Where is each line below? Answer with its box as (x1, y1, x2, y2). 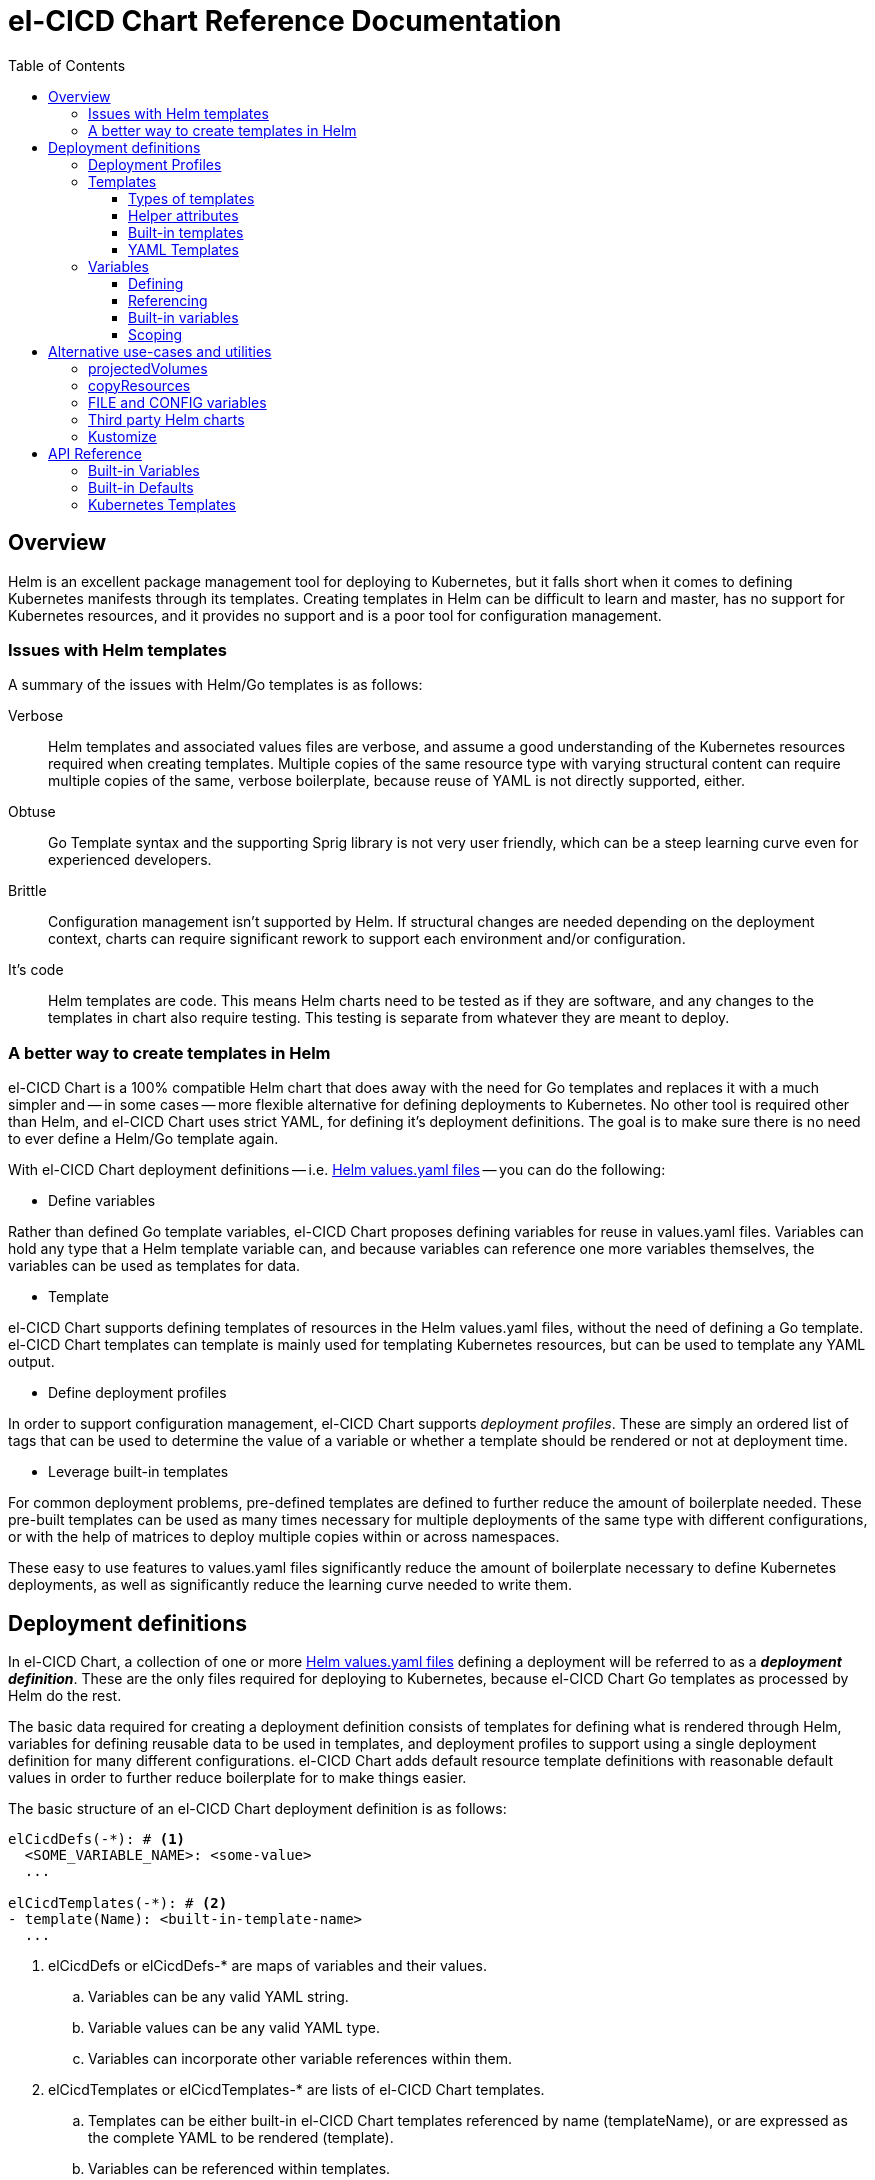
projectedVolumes (88, 359, 208, 377)
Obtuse (8, 803, 56, 821)
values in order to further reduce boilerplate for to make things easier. (8, 1768, 467, 1786)
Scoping (128, 325, 183, 343)
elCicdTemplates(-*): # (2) (8, 1894, 228, 1911)
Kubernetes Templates (88, 495, 236, 513)
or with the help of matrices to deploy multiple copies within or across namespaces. (8, 1528, 560, 1546)
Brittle (8, 882, 47, 900)
